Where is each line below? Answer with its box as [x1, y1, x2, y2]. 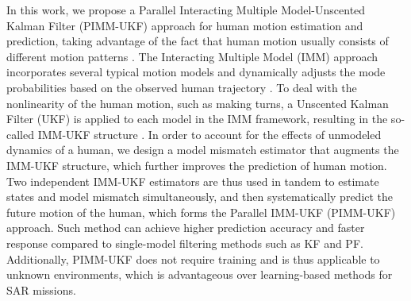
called [6, 125, 34, 142]
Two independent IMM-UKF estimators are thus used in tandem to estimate [6, 172, 379, 189]
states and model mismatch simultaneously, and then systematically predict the [6, 188, 394, 205]
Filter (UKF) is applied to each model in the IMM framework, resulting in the [6, 110, 388, 127]
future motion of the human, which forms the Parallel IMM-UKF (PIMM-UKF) [6, 203, 396, 220]
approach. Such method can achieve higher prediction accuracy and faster [6, 219, 365, 236]
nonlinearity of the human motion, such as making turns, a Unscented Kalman [6, 95, 389, 111]
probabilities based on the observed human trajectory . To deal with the [6, 79, 357, 95]
